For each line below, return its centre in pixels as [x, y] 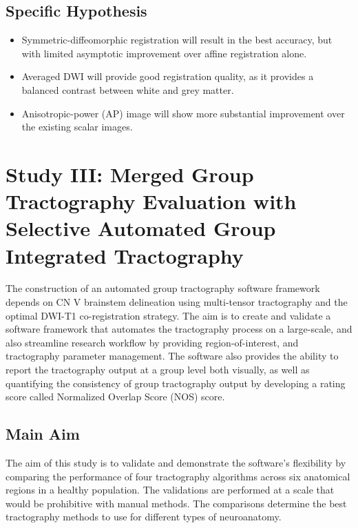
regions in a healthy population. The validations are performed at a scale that [170, 490]
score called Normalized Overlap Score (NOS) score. [115, 397]
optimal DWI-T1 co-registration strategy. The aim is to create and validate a [168, 315]
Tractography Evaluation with [151, 201]
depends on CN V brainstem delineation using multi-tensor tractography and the [177, 302]
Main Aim [43, 434]
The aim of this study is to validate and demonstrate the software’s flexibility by [176, 462]
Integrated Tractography [125, 255]
